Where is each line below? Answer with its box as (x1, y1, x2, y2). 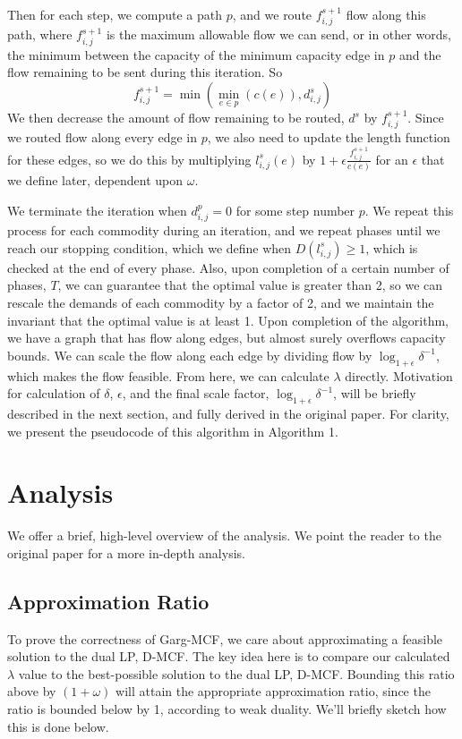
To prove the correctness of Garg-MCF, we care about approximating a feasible (7, 629, 443, 648)
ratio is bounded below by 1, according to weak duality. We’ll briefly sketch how (7, 700, 447, 718)
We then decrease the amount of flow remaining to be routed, (7, 108, 345, 127)
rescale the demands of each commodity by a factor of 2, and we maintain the (7, 293, 434, 312)
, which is (365, 238, 418, 257)
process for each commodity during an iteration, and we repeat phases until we (7, 221, 441, 240)
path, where (7, 25, 73, 44)
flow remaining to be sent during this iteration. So (7, 63, 283, 81)
